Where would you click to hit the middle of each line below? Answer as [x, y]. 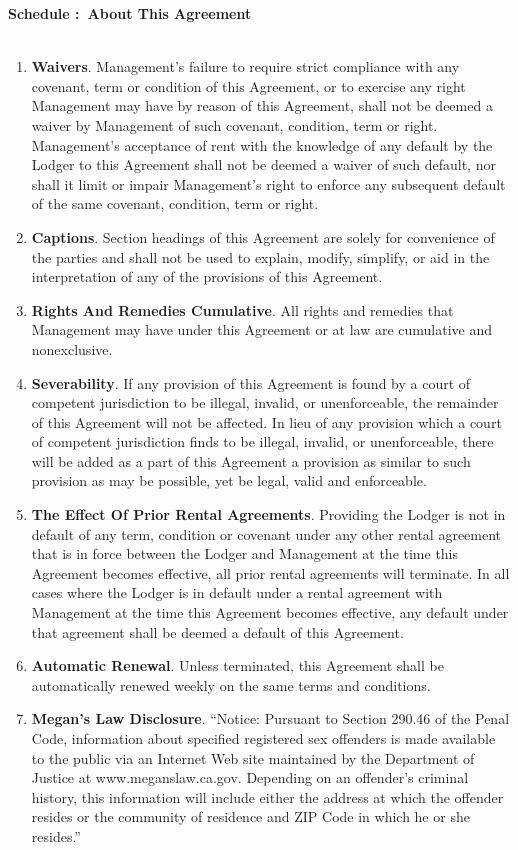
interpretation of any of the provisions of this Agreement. [207, 276]
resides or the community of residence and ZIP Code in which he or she [250, 816]
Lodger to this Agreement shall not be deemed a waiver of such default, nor [263, 164]
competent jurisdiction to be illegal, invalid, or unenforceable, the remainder [265, 402]
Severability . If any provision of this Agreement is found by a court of [251, 382]
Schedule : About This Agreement [130, 13]
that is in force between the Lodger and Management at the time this [245, 553]
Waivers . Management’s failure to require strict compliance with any [245, 66]
